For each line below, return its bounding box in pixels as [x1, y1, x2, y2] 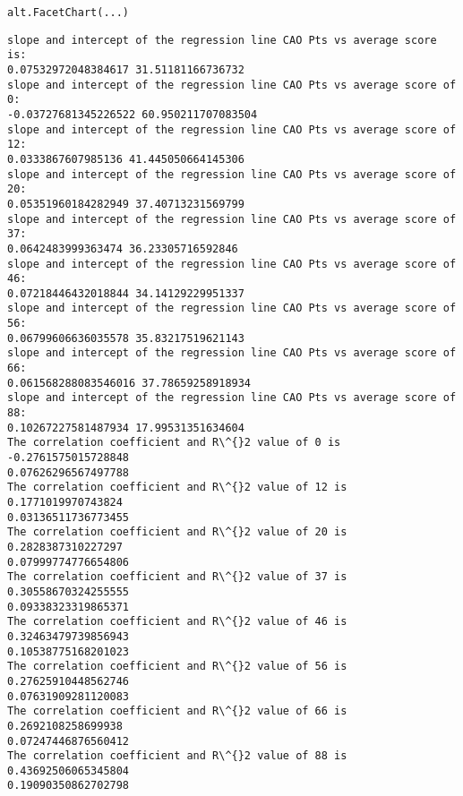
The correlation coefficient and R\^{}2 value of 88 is [7, 749, 347, 763]
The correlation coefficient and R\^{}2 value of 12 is [7, 481, 347, 494]
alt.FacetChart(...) [7, 6, 130, 19]
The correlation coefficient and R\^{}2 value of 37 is [7, 570, 347, 584]
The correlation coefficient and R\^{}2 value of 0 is [7, 436, 341, 449]
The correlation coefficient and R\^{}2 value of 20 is [7, 526, 347, 539]
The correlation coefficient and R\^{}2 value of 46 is [7, 615, 347, 629]
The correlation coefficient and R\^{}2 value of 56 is [7, 660, 347, 673]
